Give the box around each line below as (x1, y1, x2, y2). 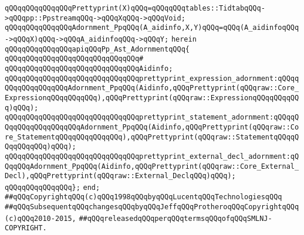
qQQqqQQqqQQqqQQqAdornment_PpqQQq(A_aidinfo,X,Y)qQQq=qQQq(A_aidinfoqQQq (5, 23, 299, 32)
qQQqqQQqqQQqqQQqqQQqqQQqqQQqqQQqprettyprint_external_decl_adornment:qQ (5, 152, 299, 161)
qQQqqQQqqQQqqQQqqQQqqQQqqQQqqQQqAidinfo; (5, 64, 173, 73)
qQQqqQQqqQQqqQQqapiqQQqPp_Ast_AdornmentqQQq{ (5, 45, 190, 53)
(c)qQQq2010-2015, (5, 214, 76, 223)
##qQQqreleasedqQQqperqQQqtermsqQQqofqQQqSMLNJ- (79, 214, 272, 223)
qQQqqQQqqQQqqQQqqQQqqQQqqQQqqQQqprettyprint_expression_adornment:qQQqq (5, 74, 299, 83)
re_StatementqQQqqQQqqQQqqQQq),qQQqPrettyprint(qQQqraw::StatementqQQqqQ (5, 132, 299, 141)
